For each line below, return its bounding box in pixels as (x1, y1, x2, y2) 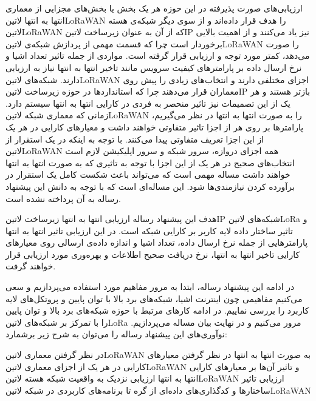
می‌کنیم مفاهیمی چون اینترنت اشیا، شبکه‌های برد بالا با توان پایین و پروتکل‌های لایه (5, 292, 303, 305)
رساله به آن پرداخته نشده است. (5, 192, 121, 204)
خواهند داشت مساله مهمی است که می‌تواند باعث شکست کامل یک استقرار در (5, 168, 290, 181)
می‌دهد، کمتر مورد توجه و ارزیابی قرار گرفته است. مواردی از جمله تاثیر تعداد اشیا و (5, 49, 310, 62)
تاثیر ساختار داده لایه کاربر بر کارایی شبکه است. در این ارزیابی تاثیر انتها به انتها (5, 224, 293, 237)
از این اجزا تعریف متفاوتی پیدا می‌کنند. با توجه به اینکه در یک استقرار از (5, 132, 264, 145)
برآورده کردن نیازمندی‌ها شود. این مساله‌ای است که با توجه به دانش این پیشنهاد (5, 180, 295, 192)
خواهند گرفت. (5, 260, 56, 272)
